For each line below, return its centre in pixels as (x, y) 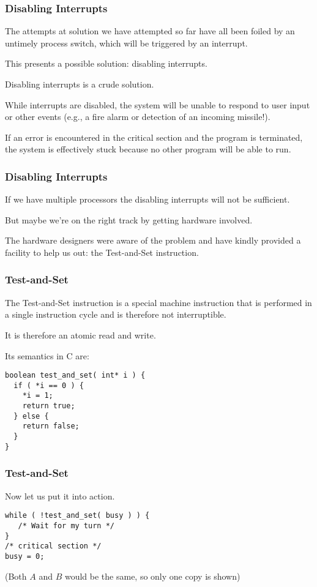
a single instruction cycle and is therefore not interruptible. (116, 314)
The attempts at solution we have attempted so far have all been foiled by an (150, 31)
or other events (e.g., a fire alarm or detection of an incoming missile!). (138, 117)
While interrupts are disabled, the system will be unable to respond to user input (158, 104)
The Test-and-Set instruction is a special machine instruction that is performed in (158, 302)
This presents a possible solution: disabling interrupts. (106, 63)
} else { (31, 416)
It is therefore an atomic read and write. (80, 335)
